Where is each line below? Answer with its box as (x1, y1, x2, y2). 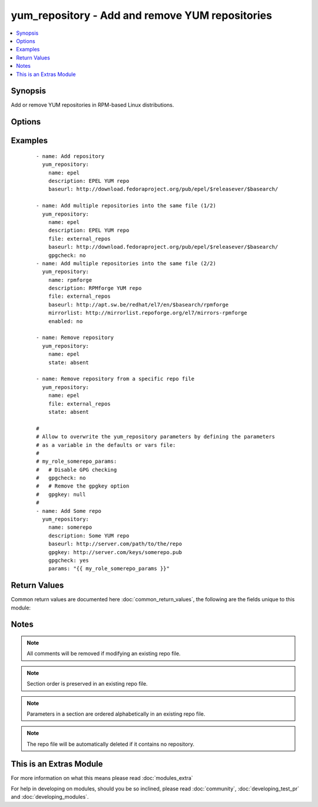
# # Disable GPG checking (36, 466, 117, 473)
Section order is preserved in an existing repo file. (26, 680, 148, 687)
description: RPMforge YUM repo (48, 285, 142, 292)
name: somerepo (48, 524, 92, 531)
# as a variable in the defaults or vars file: (36, 442, 176, 448)
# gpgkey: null (36, 491, 86, 498)
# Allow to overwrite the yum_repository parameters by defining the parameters (36, 433, 276, 440)
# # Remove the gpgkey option (36, 483, 130, 489)
